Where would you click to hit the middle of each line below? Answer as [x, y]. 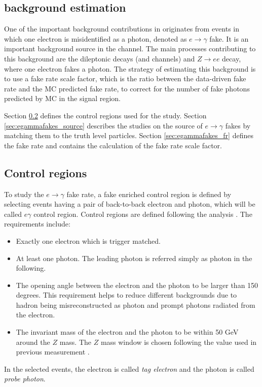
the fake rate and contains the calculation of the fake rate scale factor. [113, 145]
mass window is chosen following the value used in [179, 342]
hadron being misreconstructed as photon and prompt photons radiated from [136, 304]
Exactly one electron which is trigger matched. [88, 240]
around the [33, 342]
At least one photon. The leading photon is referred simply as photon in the [134, 258]
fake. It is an [229, 38]
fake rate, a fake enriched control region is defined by [149, 194]
